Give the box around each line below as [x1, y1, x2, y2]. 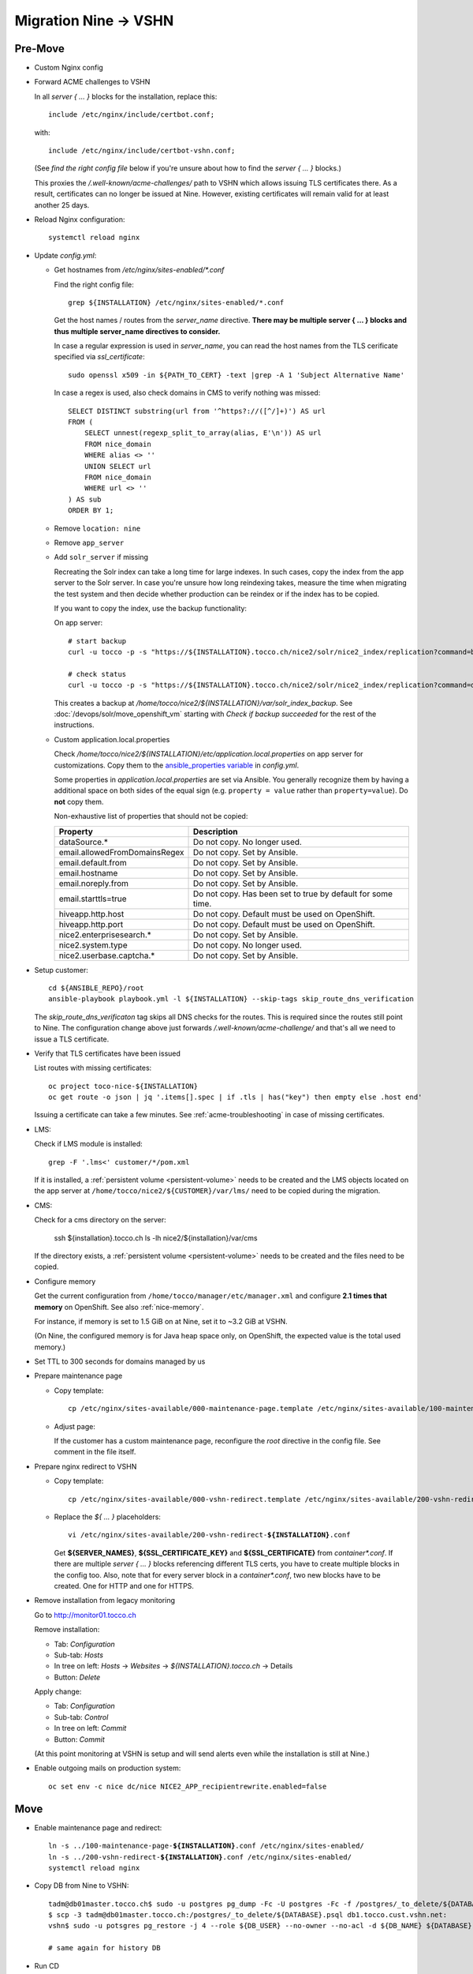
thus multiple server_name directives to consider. [54, 326, 221, 336]
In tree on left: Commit [54, 1724, 127, 1733]
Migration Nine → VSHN [14, 12, 174, 29]
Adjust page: [54, 1421, 96, 1431]
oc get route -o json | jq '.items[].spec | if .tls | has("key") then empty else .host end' [48, 1093, 423, 1101]
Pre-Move [14, 42, 65, 55]
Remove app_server [54, 538, 125, 547]
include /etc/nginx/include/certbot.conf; [48, 111, 215, 119]
